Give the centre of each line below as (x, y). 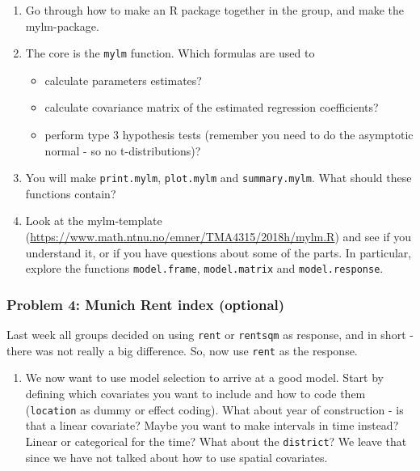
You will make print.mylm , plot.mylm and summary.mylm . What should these (218, 178)
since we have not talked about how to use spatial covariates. (176, 457)
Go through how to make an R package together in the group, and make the (215, 10)
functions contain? (71, 193)
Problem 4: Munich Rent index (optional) (146, 304)
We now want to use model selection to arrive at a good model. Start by (204, 378)
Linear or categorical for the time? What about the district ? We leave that (216, 441)
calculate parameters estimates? (123, 80)
